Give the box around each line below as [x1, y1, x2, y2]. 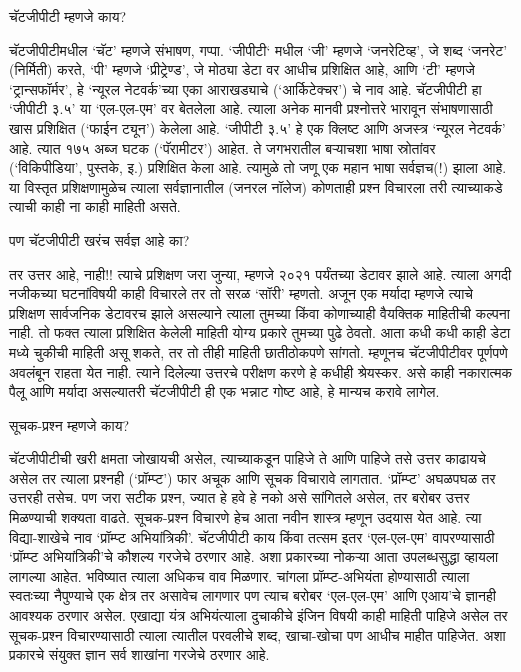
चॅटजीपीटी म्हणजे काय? [9, 6, 127, 26]
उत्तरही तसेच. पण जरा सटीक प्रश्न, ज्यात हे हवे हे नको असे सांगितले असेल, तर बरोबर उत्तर [9, 487, 470, 508]
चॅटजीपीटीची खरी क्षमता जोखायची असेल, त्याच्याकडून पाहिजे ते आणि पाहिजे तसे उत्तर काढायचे [9, 448, 486, 469]
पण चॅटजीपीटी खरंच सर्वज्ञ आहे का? [9, 229, 190, 250]
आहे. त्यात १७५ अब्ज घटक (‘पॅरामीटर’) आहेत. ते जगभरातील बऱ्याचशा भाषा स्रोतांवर [9, 137, 436, 158]
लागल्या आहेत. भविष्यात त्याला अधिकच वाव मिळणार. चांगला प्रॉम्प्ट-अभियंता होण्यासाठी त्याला [9, 565, 470, 586]
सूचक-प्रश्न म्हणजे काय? [9, 414, 130, 435]
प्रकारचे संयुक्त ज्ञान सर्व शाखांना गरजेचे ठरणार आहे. [9, 644, 270, 665]
